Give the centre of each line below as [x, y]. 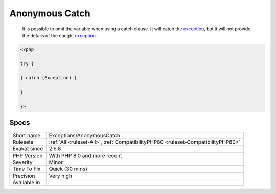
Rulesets [23, 142]
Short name [27, 135]
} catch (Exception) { [49, 78]
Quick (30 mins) [68, 169]
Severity [22, 162]
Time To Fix [27, 169]
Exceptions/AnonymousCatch [84, 135]
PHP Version [28, 155]
